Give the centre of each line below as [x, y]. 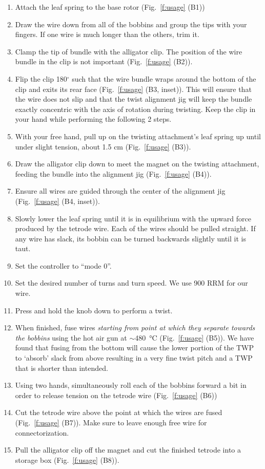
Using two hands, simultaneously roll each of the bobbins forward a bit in [131, 385]
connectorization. [42, 432]
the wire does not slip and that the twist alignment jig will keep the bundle [134, 99]
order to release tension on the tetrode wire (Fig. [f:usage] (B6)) [116, 395]
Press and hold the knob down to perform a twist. [94, 310]
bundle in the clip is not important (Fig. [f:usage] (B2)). [104, 61]
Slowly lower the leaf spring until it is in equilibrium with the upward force [133, 218]
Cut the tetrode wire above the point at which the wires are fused [119, 412]
